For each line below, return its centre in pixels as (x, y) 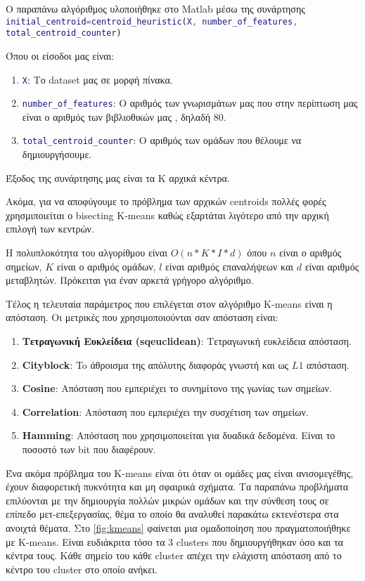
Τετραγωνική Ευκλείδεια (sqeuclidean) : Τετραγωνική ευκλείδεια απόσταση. (187, 341)
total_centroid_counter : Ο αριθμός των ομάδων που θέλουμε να (162, 140)
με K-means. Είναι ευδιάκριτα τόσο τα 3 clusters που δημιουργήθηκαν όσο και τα (174, 541)
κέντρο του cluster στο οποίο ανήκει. (82, 569)
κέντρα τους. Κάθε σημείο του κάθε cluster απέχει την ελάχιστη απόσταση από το (174, 555)
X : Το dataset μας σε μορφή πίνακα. (97, 79)
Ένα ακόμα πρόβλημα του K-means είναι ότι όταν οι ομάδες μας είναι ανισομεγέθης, (180, 472)
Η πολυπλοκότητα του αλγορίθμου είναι (87, 253)
